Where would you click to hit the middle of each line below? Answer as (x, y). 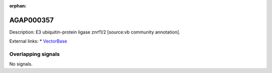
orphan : (18, 6)
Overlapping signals (35, 54)
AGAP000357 (31, 20)
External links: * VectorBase (38, 41)
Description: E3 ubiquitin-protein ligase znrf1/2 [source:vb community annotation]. (95, 32)
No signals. (21, 64)
